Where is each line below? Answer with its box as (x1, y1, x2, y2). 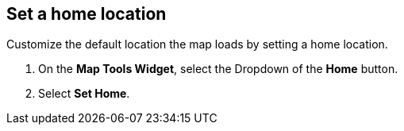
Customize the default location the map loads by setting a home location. (6, 37, 388, 52)
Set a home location (6, 4, 167, 24)
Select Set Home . (38, 87, 130, 101)
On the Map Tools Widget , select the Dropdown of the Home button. (38, 62, 398, 76)
